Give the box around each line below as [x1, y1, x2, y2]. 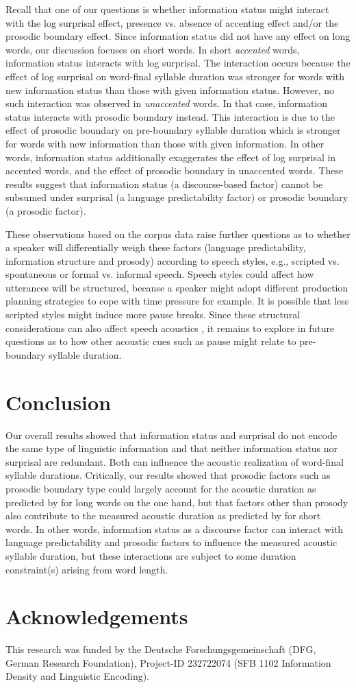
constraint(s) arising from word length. [5, 562, 168, 576]
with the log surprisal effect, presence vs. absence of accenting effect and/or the [5, 15, 339, 29]
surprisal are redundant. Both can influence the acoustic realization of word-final [5, 454, 344, 468]
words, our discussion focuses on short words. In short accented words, [5, 42, 300, 56]
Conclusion [5, 388, 112, 416]
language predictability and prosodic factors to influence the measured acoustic [5, 535, 338, 549]
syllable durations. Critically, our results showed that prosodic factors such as [5, 468, 331, 482]
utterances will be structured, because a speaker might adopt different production [5, 280, 348, 294]
